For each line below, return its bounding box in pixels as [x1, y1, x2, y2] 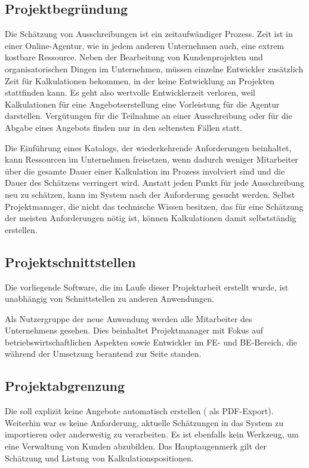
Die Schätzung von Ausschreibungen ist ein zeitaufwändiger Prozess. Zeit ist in [5, 27, 293, 40]
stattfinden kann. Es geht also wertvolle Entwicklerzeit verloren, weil [5, 86, 255, 99]
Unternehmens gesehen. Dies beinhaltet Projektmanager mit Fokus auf [5, 324, 264, 337]
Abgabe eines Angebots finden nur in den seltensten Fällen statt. [5, 121, 242, 133]
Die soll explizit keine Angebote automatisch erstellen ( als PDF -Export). [5, 405, 274, 417]
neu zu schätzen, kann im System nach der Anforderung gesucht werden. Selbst [5, 188, 295, 200]
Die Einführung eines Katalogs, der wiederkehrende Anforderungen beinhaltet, [5, 141, 292, 154]
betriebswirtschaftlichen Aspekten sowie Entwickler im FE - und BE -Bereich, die [5, 335, 298, 348]
